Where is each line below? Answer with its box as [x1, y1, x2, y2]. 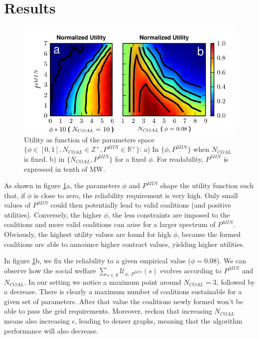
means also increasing [4, 316, 70, 326]
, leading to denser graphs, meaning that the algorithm [75, 316, 243, 326]
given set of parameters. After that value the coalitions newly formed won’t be [4, 296, 244, 306]
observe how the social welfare [4, 265, 96, 275]
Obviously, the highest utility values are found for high [4, 229, 171, 239]
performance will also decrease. [4, 325, 99, 336]
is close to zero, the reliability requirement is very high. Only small [34, 190, 238, 200]
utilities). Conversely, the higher [4, 209, 102, 220]
